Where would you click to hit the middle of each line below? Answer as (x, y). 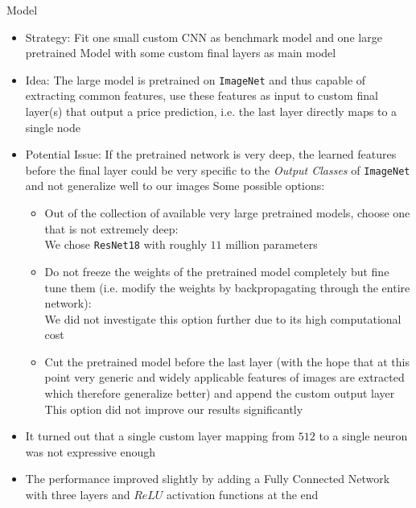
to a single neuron (363, 436)
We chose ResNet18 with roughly (126, 244)
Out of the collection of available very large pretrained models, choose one (227, 213)
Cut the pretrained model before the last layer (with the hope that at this (227, 361)
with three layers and (78, 495)
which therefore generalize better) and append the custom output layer (220, 393)
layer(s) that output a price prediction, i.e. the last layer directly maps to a (211, 112)
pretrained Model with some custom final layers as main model (181, 53)
